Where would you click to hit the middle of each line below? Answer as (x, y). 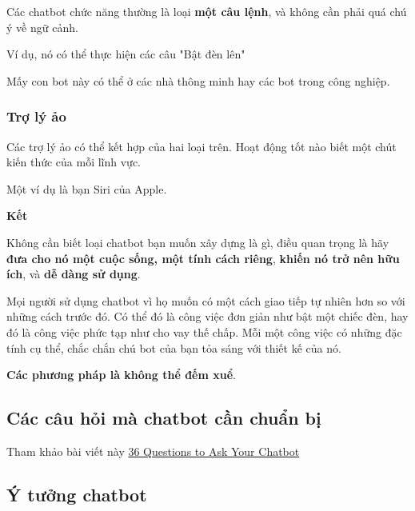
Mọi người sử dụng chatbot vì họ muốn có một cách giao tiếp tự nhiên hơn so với (206, 300)
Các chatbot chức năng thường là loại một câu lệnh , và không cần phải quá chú (207, 11)
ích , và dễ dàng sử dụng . (74, 274)
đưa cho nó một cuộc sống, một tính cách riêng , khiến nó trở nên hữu (203, 258)
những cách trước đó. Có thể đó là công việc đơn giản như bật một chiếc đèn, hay (207, 316)
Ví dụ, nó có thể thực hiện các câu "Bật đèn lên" (126, 54)
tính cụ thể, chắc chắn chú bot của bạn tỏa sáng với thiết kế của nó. (174, 347)
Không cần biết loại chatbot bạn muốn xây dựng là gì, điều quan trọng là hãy (198, 242)
